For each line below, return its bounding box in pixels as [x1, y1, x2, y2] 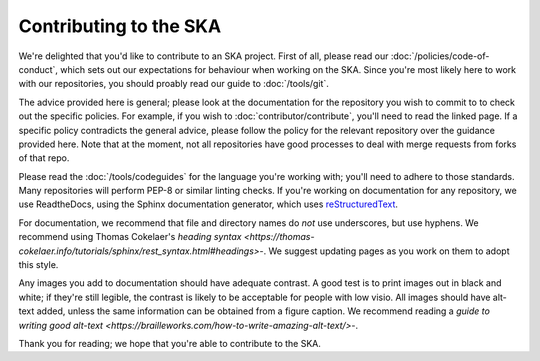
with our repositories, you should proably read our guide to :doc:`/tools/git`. [18, 78, 329, 90]
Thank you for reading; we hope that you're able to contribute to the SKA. [18, 337, 322, 349]
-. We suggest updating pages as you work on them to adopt [259, 245, 510, 257]
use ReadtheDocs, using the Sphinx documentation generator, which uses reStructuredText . [18, 198, 399, 210]
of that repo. [18, 152, 70, 164]
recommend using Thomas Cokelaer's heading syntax [18, 231, 242, 243]
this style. [18, 259, 59, 271]
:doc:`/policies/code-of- [390, 50, 490, 62]
